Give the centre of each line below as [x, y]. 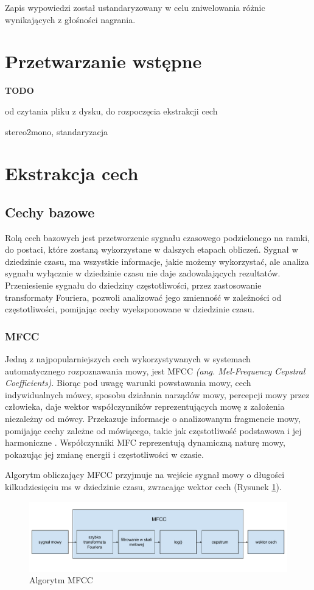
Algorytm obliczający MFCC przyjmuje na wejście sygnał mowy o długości [145, 475]
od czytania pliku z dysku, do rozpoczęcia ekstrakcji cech [111, 111]
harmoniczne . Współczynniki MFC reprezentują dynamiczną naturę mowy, [145, 442]
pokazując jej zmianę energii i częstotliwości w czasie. [104, 454]
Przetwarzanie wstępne [103, 61]
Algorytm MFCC [61, 580]
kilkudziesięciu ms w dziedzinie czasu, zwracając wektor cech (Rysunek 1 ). [143, 486]
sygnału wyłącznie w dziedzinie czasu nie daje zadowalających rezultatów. [143, 273]
